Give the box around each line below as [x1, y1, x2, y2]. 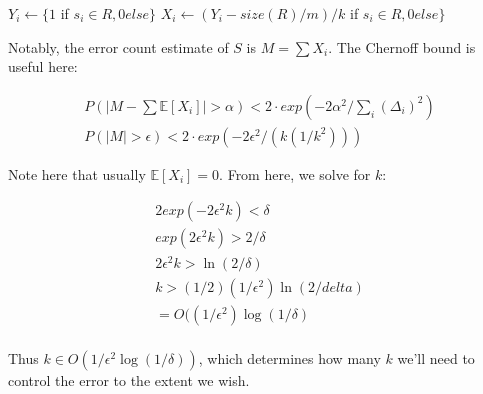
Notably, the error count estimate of [8, 36, 229, 57]
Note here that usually [8, 163, 146, 184]
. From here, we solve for [219, 163, 371, 184]
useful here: [8, 56, 78, 77]
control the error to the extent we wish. [8, 369, 250, 390]
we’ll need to [397, 347, 475, 368]
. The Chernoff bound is [328, 36, 476, 57]
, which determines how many [198, 347, 381, 368]
